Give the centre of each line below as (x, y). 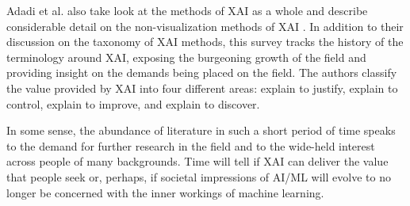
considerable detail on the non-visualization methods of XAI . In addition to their (205, 26)
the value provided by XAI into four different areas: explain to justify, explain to (202, 88)
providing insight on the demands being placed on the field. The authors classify (202, 72)
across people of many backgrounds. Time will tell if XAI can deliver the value (197, 161)
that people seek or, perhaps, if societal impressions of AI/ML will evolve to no (199, 176)
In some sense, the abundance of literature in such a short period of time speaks (201, 130)
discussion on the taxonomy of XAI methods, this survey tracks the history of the (205, 42)
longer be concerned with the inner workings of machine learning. (165, 192)
